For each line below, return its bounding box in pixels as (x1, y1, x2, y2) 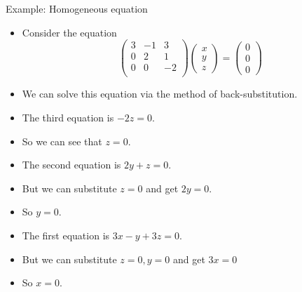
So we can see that (22, 133, 102, 148)
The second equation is (22, 157, 121, 172)
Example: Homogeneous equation (6, 1, 148, 15)
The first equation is (22, 227, 110, 242)
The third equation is (22, 109, 114, 124)
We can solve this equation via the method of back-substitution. (22, 86, 298, 101)
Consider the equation (22, 25, 117, 39)
